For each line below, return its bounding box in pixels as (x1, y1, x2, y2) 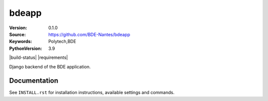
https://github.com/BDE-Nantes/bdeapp (48, 31, 131, 37)
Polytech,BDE (48, 39, 76, 45)
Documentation (9, 77, 59, 85)
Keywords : (9, 39, 32, 45)
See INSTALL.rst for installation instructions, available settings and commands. (9, 90, 175, 96)
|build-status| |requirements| (9, 54, 68, 60)
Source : (9, 31, 26, 37)
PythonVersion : (9, 45, 42, 51)
